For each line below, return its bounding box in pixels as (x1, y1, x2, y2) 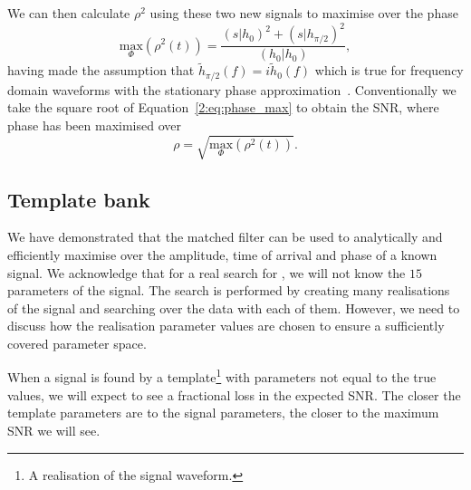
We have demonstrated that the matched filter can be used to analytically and (7, 227, 443, 246)
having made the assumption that (7, 61, 195, 80)
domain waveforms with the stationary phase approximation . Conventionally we (7, 80, 457, 99)
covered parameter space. (7, 333, 147, 352)
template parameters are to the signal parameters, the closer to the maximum (7, 403, 439, 422)
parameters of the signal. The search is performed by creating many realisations (7, 281, 450, 300)
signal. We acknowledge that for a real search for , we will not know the (7, 263, 406, 282)
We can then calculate (7, 4, 130, 22)
